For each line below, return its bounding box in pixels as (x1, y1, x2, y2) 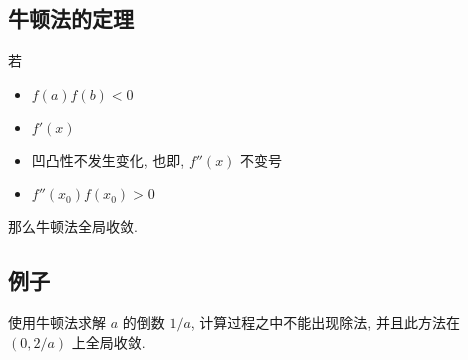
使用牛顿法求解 (8, 312, 106, 333)
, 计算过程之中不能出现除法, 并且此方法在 (190, 312, 460, 333)
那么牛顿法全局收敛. (8, 216, 138, 237)
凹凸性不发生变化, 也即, (31, 149, 185, 170)
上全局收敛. (71, 331, 146, 352)
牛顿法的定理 (8, 3, 134, 34)
